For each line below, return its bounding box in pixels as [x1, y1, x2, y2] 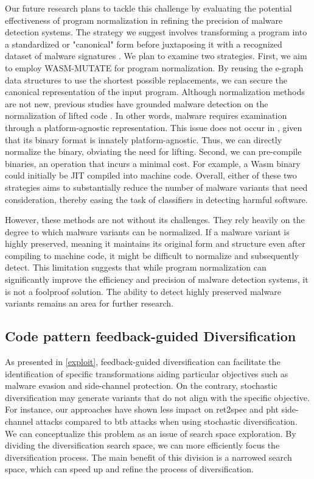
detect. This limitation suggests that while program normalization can [5, 261, 267, 274]
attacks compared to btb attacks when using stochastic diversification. [35, 415, 298, 428]
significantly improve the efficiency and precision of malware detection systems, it [5, 273, 309, 286]
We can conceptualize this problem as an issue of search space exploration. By [5, 427, 296, 439]
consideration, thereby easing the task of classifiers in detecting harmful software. [5, 193, 308, 205]
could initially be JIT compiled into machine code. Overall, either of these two [5, 169, 297, 182]
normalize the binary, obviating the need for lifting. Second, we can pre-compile [5, 145, 302, 158]
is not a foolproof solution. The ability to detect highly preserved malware [5, 285, 281, 297]
